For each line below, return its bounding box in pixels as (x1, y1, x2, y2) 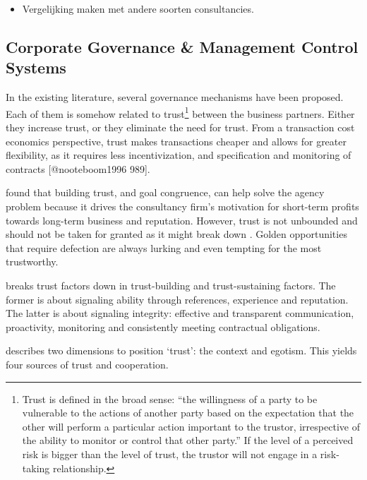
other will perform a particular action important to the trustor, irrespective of (22, 419, 360, 433)
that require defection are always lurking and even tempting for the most (6, 240, 322, 255)
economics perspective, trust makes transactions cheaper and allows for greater (6, 133, 347, 148)
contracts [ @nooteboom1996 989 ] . (6, 161, 150, 176)
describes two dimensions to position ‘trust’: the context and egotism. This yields (6, 343, 357, 358)
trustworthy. (6, 254, 59, 269)
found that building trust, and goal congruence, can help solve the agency (6, 185, 325, 200)
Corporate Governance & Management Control (6, 35, 359, 57)
